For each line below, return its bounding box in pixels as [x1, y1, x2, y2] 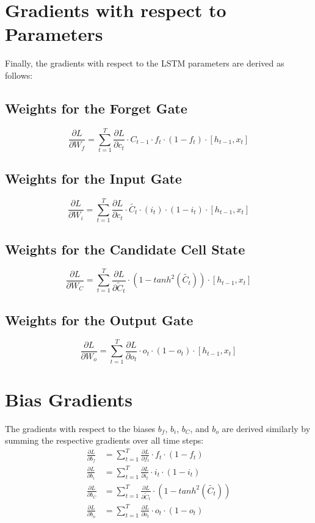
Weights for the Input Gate [5, 169, 182, 188]
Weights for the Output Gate [5, 310, 194, 329]
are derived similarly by [222, 422, 311, 435]
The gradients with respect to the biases [5, 422, 156, 435]
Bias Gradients [5, 386, 132, 411]
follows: [5, 68, 33, 81]
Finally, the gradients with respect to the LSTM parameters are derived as [5, 57, 284, 70]
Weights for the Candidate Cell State [5, 239, 245, 258]
